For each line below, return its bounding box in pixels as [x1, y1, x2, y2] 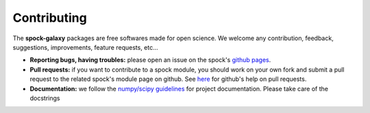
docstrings [29, 94, 60, 102]
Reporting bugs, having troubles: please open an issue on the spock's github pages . [29, 56, 271, 64]
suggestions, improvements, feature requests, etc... [12, 43, 159, 51]
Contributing [12, 10, 87, 25]
